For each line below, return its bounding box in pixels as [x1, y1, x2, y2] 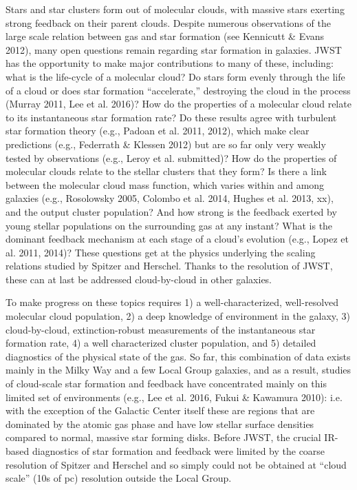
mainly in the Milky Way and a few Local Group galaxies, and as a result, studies [6, 363, 351, 377]
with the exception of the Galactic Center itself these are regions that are [6, 403, 315, 418]
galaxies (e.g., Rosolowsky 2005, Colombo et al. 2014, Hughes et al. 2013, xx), [6, 191, 334, 205]
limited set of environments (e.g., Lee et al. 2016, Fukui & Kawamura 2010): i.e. [6, 389, 343, 404]
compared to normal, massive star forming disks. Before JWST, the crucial [6, 430, 321, 445]
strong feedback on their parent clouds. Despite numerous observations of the [6, 15, 331, 30]
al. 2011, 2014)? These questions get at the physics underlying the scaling [6, 245, 316, 259]
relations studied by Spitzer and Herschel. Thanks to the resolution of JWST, [6, 258, 333, 273]
